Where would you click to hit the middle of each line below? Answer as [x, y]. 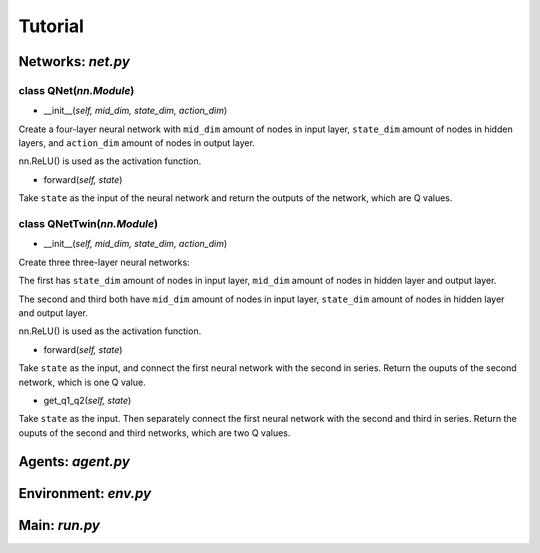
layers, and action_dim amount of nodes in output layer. [136, 143]
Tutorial [51, 26]
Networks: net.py [74, 61]
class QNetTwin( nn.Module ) [88, 224]
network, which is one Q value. [82, 382]
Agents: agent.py [74, 461]
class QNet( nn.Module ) [76, 90]
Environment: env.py [85, 493]
